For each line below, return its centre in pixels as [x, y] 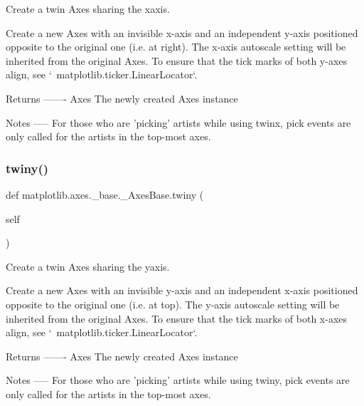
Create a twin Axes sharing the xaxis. [88, 9]
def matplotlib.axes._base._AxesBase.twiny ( [105, 194]
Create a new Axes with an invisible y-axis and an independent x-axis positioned [182, 290]
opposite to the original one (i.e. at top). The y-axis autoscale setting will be [173, 304]
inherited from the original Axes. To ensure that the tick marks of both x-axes [177, 318]
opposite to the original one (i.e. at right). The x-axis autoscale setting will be [176, 47]
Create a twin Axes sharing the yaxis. [88, 266]
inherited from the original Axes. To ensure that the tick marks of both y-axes [177, 60]
